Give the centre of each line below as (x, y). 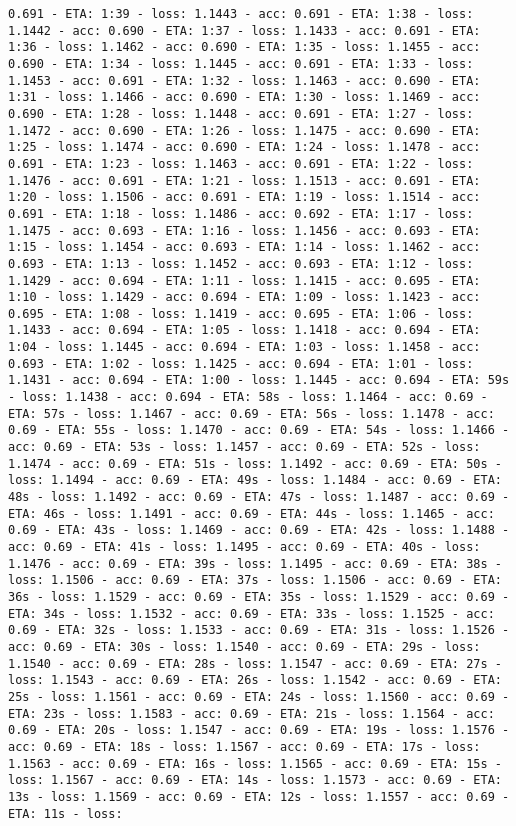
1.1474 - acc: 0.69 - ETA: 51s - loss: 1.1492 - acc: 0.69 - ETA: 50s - (255, 463)
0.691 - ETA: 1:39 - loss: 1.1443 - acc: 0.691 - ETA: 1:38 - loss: (241, 14)
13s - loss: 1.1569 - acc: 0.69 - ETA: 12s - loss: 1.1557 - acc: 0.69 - (259, 796)
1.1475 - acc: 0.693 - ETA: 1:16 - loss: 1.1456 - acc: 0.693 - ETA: (244, 230)
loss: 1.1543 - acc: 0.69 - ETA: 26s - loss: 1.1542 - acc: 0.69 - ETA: (255, 680)
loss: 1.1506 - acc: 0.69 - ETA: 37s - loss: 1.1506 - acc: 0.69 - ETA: (255, 580)
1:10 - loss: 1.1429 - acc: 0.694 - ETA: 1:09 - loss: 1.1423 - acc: (244, 297)
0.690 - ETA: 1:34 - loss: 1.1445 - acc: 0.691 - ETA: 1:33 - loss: (241, 63)
